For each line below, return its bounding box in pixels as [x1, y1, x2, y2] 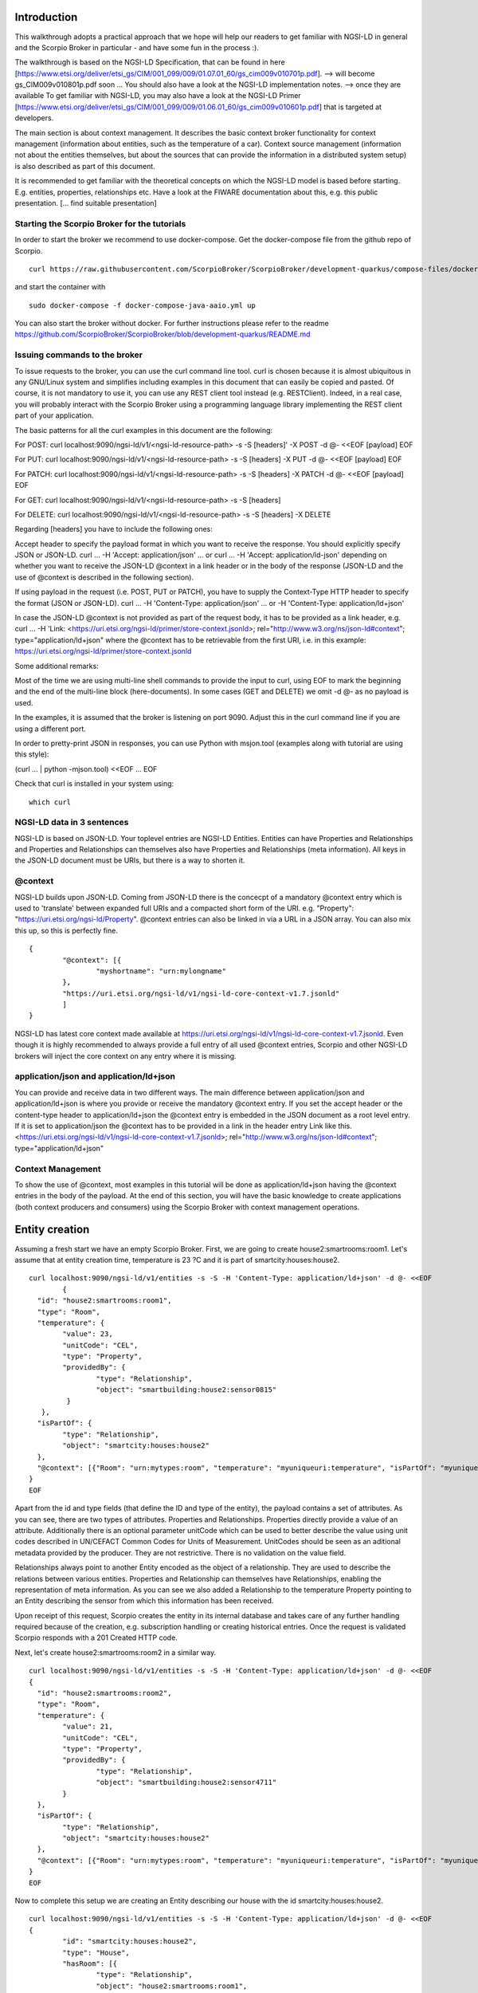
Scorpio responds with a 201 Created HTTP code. [14, 1633, 178, 1642]
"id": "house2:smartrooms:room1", [37, 1296, 172, 1305]
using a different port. [14, 724, 87, 733]
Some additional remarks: [14, 661, 99, 670]
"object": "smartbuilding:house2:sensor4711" [96, 1778, 277, 1787]
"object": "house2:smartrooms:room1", [96, 1981, 248, 1991]
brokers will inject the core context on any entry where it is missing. [14, 1051, 237, 1060]
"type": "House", [62, 1948, 131, 1957]
